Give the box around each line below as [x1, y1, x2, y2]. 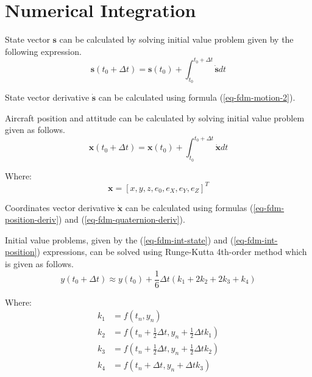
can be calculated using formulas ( [125, 201, 253, 214]
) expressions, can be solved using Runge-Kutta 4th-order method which [37, 245, 307, 258]
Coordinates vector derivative [5, 201, 115, 214]
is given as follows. [5, 257, 74, 270]
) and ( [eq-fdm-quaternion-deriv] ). [58, 213, 185, 226]
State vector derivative [5, 91, 90, 104]
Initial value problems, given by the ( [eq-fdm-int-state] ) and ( [5, 233, 234, 246]
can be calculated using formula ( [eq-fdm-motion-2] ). [98, 91, 296, 104]
